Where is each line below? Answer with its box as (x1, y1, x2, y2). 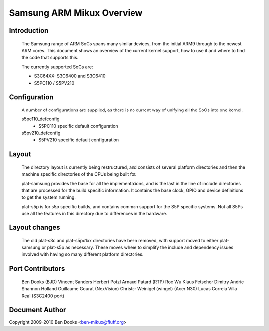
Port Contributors (9, 264, 65, 273)
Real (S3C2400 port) (21, 293, 65, 299)
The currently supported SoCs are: (21, 64, 93, 70)
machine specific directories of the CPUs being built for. (21, 171, 137, 177)
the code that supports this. (21, 55, 79, 61)
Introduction (9, 26, 49, 35)
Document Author (9, 306, 66, 314)
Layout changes (9, 223, 60, 232)
